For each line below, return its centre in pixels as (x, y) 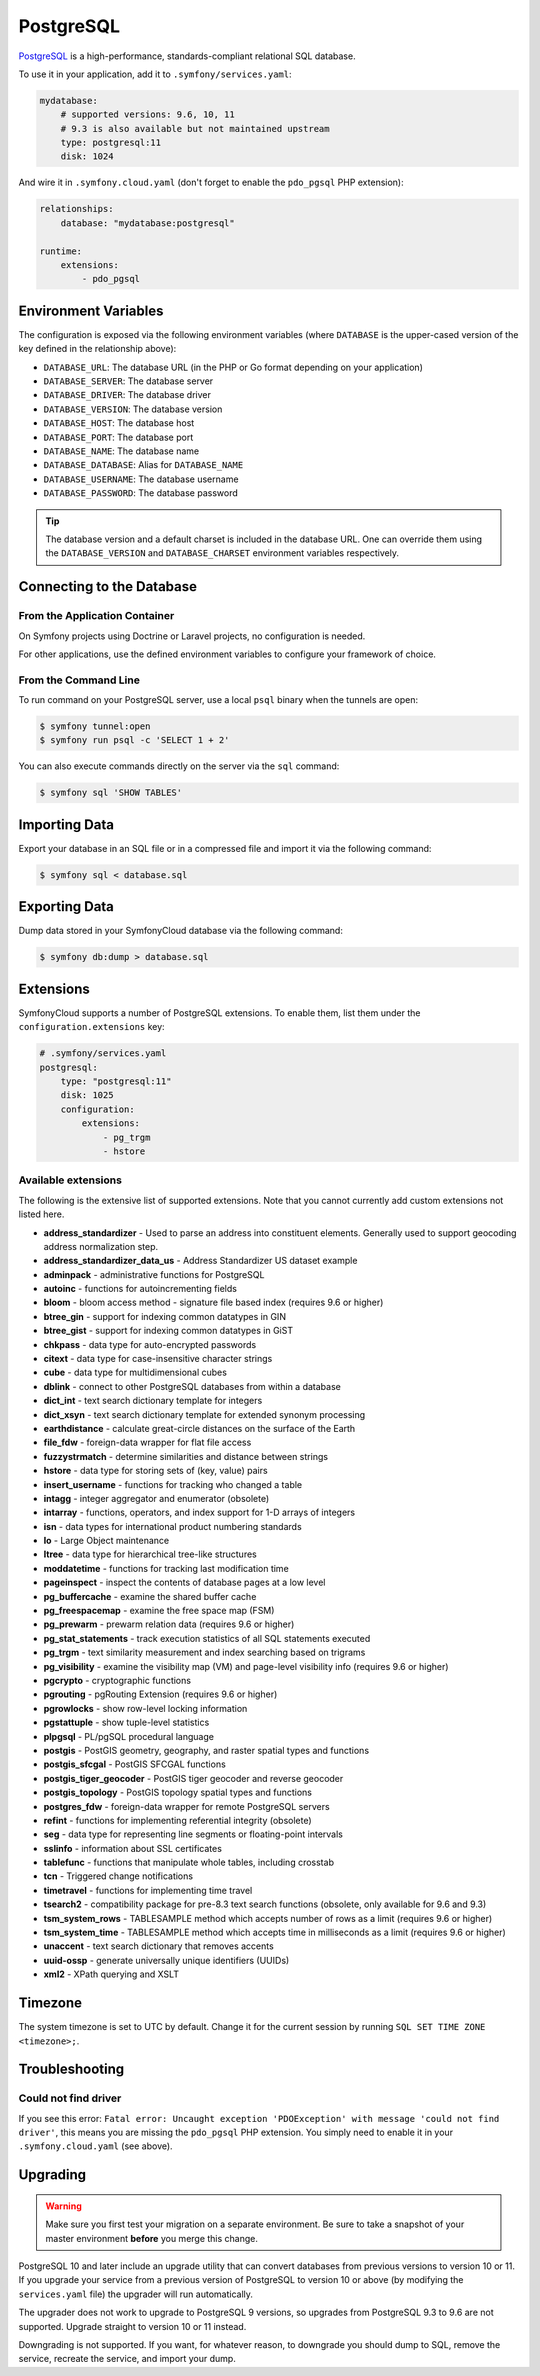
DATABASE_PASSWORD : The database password (141, 493)
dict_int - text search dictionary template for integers (153, 1401)
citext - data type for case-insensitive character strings (158, 1359)
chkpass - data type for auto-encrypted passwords (150, 1344)
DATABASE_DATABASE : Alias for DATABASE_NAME (143, 465)
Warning (63, 2206)
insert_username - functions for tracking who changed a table (173, 1484)
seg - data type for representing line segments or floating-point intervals (193, 1834)
